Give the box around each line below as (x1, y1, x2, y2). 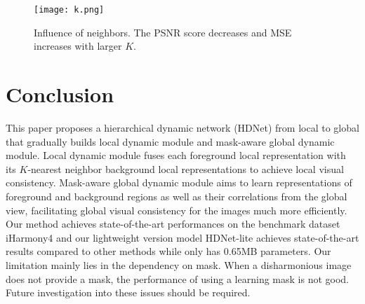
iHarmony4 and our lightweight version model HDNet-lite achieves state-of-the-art (6, 230, 359, 244)
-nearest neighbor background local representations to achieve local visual (27, 161, 344, 176)
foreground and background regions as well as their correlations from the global (6, 188, 347, 203)
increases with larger (34, 39, 122, 53)
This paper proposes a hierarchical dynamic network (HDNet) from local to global (6, 120, 359, 134)
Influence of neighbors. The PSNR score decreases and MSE (34, 25, 292, 39)
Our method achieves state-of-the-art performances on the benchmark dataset (6, 216, 340, 231)
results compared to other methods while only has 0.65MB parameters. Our (6, 244, 331, 258)
